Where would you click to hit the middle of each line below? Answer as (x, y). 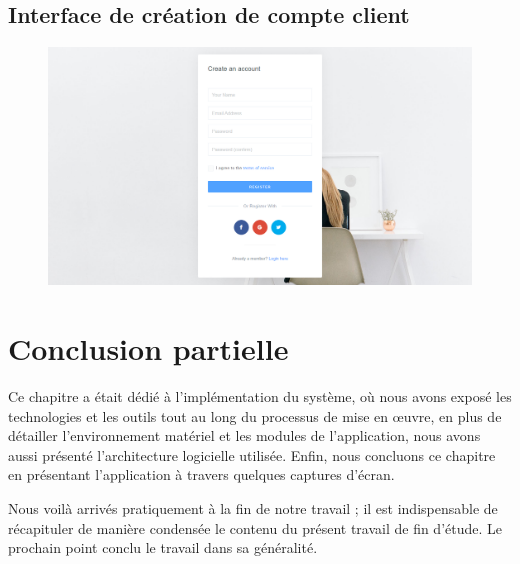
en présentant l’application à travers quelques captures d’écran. (201, 474)
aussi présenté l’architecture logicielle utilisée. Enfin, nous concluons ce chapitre (252, 454)
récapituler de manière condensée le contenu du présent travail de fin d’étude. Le (255, 527)
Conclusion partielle (148, 348)
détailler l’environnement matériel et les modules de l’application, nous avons (244, 435)
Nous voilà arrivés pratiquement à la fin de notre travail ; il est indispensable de (253, 507)
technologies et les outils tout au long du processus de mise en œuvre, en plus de (255, 415)
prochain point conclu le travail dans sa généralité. (163, 547)
